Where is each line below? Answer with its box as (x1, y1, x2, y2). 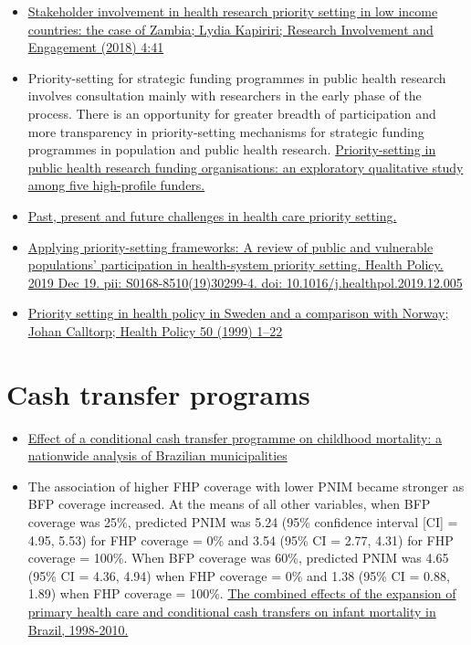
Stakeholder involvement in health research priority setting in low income (27, 2, 438, 20)
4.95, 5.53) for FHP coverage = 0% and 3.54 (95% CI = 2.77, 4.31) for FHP (27, 530, 454, 549)
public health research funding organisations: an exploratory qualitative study (27, 157, 464, 176)
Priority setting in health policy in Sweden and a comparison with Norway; (27, 303, 449, 322)
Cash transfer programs (6, 375, 310, 412)
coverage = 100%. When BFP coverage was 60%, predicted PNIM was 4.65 (27, 548, 449, 567)
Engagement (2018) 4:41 (27, 37, 164, 57)
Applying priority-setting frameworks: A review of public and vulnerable (27, 237, 434, 256)
